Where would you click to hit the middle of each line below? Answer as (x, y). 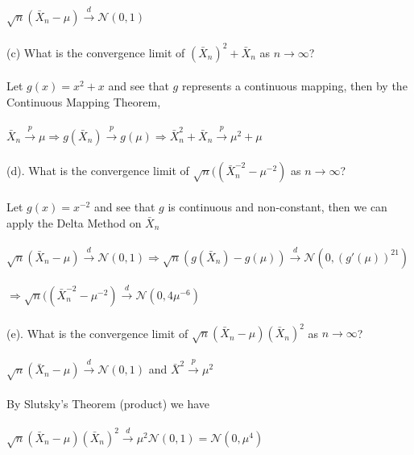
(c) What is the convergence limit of (96, 52)
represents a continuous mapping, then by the (294, 86)
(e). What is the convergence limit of (97, 333)
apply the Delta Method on (74, 222)
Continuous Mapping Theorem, (84, 101)
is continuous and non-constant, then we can (277, 207)
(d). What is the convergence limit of (98, 171)
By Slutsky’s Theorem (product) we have (108, 403)
